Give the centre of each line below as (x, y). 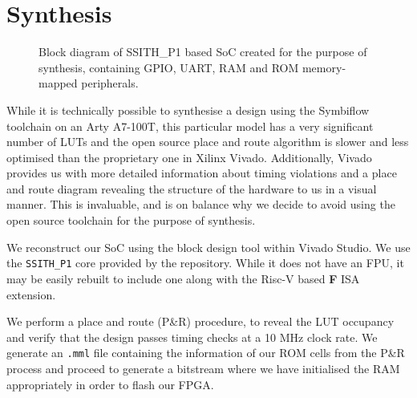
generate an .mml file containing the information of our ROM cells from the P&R (206, 353)
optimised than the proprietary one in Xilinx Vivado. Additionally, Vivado (189, 157)
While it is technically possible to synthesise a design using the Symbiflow (188, 110)
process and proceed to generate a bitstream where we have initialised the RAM (203, 368)
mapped (58, 83)
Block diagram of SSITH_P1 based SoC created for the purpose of (203, 52)
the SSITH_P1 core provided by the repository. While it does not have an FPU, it (205, 263)
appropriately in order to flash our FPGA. (110, 384)
